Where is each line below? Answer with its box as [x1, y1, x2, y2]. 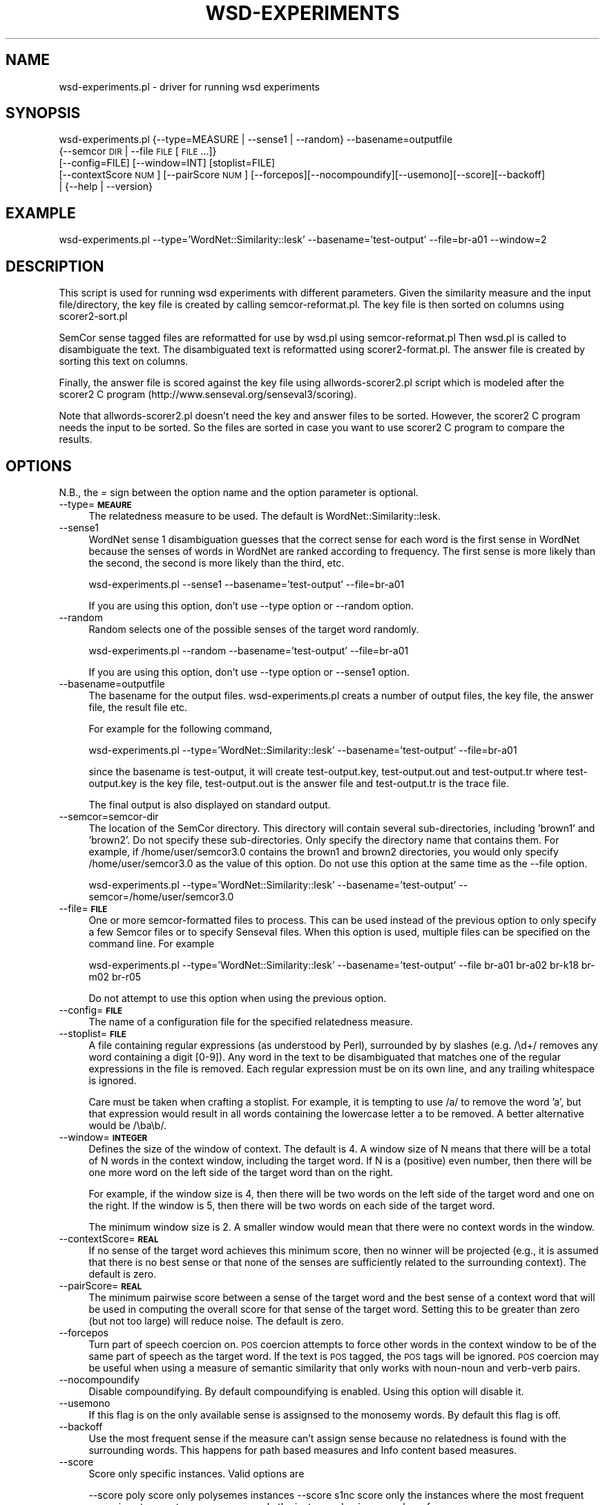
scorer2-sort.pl [59, 310, 128, 323]
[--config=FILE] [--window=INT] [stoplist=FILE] [59, 157, 276, 169]
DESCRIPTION [6, 257, 104, 275]
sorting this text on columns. [59, 355, 189, 368]
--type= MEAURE [59, 498, 132, 510]
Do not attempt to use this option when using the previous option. [88, 992, 387, 1004]
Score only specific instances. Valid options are [88, 1467, 305, 1479]
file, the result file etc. [88, 701, 188, 713]
